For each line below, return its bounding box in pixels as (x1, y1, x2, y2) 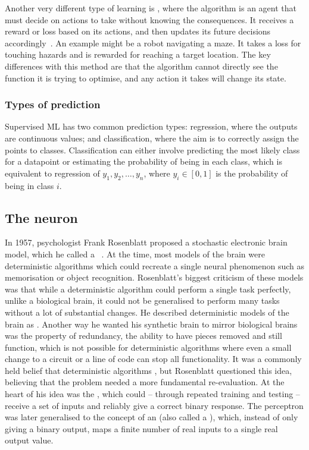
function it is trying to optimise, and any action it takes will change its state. (5, 71, 286, 84)
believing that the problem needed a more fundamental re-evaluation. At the (5, 376, 285, 388)
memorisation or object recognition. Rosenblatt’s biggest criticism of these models (5, 271, 304, 284)
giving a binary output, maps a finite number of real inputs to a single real (5, 422, 278, 435)
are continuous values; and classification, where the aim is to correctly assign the (5, 131, 299, 144)
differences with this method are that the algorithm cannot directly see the (5, 59, 278, 72)
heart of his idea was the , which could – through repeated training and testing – (5, 388, 300, 400)
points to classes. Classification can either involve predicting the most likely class (5, 143, 300, 156)
